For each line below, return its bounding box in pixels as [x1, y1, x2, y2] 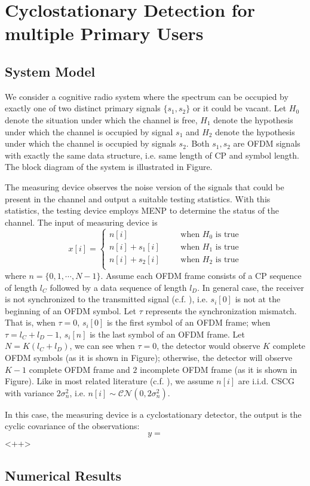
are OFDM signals [233, 137, 300, 150]
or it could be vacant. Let [192, 102, 287, 114]
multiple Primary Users [5, 21, 204, 45]
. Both [186, 137, 210, 150]
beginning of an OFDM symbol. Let [5, 304, 137, 317]
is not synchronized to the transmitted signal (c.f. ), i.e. [5, 293, 208, 305]
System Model [5, 62, 96, 80]
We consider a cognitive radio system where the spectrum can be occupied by [5, 90, 288, 102]
